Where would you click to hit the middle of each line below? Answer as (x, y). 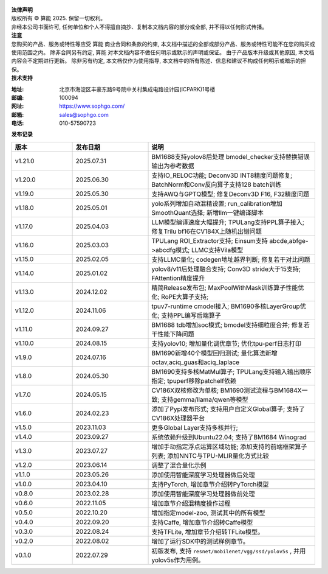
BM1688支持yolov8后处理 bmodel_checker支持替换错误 (231, 156)
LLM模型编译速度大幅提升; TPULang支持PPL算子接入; (228, 222)
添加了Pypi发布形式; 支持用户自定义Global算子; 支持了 (228, 409)
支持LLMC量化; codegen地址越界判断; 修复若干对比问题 (231, 259)
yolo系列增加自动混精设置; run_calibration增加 (217, 203)
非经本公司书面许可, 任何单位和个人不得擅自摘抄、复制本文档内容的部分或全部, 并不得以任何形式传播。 (139, 27)
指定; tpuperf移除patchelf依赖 (194, 380)
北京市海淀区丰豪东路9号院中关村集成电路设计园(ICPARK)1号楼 (137, 89)
